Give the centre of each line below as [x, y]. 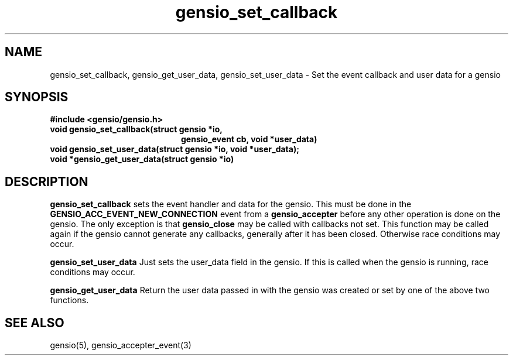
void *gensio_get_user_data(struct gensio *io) [142, 159]
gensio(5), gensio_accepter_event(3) [121, 345]
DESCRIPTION [47, 181]
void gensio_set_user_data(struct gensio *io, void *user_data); [175, 149]
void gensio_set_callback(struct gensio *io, [136, 129]
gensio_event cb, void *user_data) [249, 139]
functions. [69, 300]
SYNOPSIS [37, 97]
